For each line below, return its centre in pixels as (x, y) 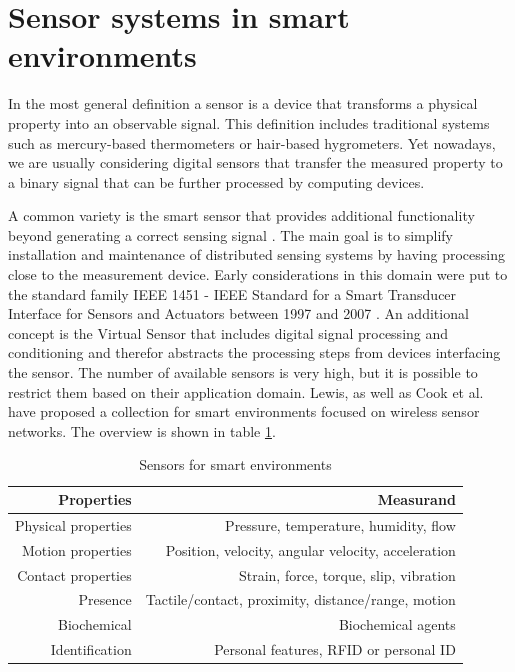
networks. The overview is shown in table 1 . (142, 430)
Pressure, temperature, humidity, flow (340, 524)
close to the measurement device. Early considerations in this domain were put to (258, 274)
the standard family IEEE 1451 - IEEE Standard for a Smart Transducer (232, 293)
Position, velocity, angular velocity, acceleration (310, 549)
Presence (105, 599)
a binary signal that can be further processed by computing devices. (216, 181)
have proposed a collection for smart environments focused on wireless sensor (244, 411)
